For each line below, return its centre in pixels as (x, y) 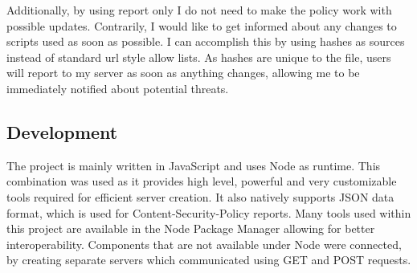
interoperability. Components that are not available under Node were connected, (204, 244)
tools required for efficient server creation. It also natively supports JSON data (200, 196)
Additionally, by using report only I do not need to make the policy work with (199, 10)
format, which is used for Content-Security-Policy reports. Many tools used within (209, 212)
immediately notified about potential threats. (118, 88)
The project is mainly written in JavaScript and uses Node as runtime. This (194, 165)
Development (62, 131)
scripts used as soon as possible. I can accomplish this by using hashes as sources (206, 41)
